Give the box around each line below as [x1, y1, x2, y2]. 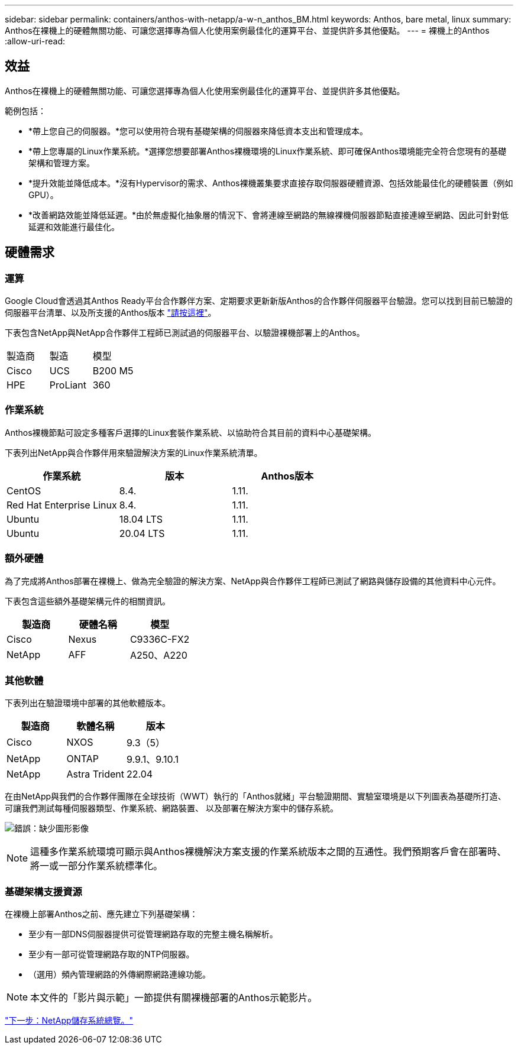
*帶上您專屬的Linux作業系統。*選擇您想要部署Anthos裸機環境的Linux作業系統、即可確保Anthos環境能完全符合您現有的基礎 [28, 145, 507, 156]
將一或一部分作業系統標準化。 [30, 860, 163, 872]
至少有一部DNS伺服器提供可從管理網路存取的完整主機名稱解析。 [28, 929, 278, 940]
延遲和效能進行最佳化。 [28, 221, 119, 232]
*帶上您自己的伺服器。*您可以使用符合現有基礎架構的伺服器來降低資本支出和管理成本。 [28, 125, 368, 136]
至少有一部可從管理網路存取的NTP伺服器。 [28, 949, 195, 960]
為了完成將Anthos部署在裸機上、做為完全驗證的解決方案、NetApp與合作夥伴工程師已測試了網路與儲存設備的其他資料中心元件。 [5, 575, 501, 586]
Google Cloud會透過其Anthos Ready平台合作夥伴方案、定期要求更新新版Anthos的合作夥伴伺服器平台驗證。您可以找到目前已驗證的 [5, 296, 513, 306]
